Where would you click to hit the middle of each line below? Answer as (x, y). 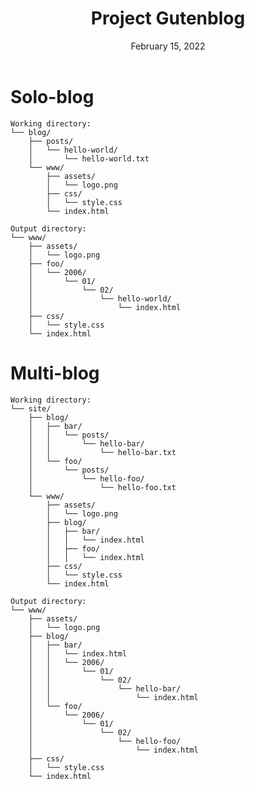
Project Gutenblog (168, 18)
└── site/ (31, 408)
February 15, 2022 (168, 46)
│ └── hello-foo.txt (102, 487)
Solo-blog (52, 96)
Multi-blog (55, 373)
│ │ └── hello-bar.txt (102, 452)
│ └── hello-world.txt (89, 158)
